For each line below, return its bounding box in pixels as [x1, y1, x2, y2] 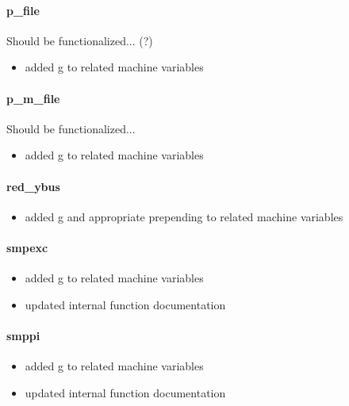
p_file [6, 2, 40, 18]
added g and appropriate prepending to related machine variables [25, 208, 343, 224]
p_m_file [6, 90, 60, 106]
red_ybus [6, 178, 60, 194]
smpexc [6, 239, 48, 255]
